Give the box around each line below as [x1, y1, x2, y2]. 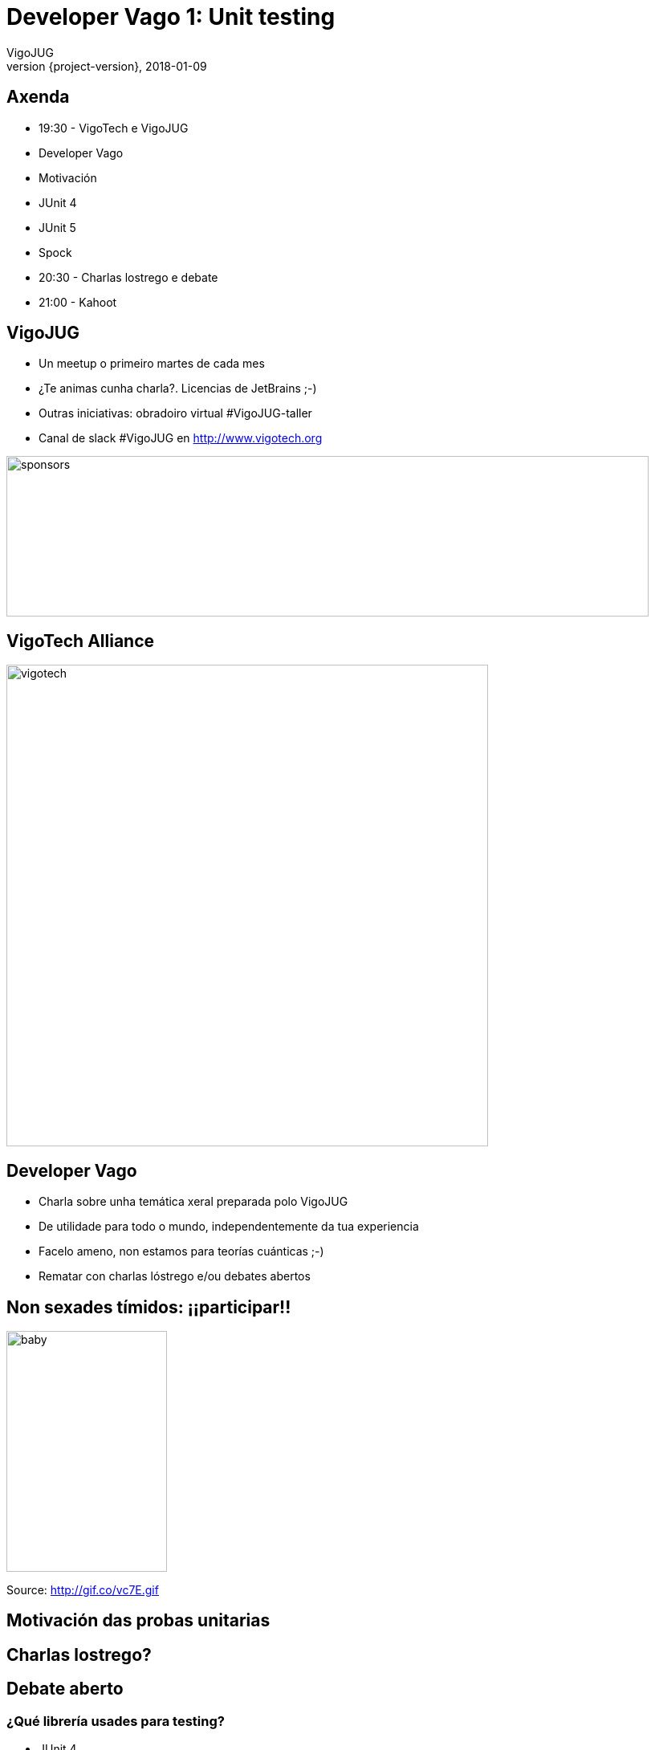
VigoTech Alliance [6, 630, 155, 651]
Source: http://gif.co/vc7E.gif [6, 1582, 159, 1597]
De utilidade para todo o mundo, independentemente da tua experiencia [39, 1219, 419, 1234]
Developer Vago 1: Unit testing [6, 3, 336, 31]
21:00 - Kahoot [39, 295, 117, 309]
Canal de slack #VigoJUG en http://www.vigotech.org [39, 431, 323, 446]
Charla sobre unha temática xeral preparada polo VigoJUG [39, 1194, 348, 1209]
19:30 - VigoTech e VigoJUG [39, 120, 189, 135]
